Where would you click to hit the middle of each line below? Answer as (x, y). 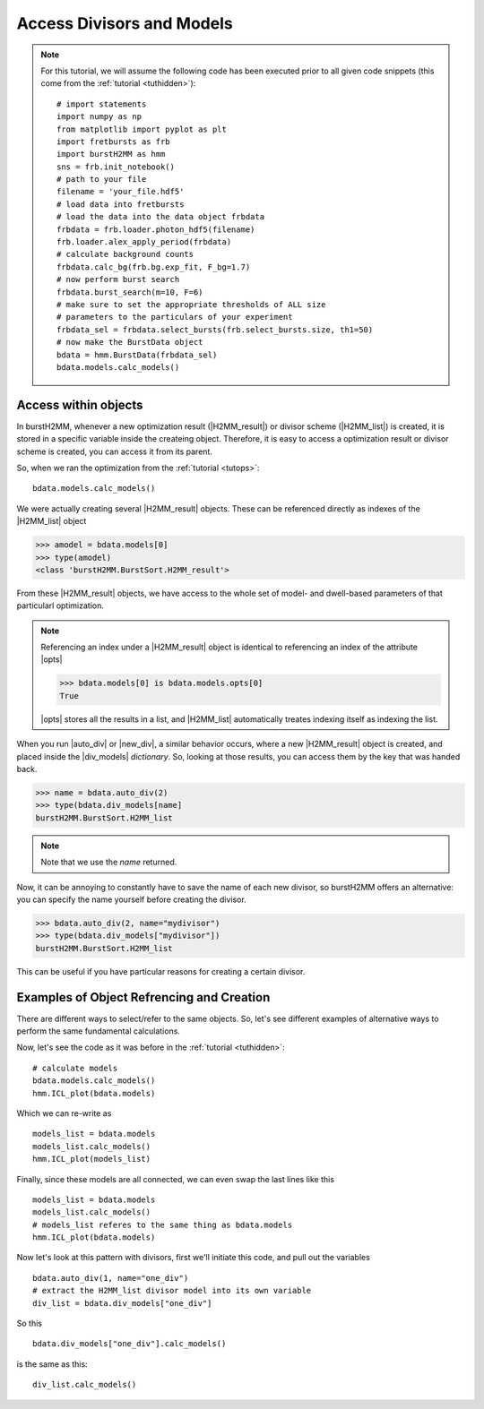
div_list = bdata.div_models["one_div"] (122, 1303)
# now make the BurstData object (130, 342)
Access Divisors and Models (125, 23)
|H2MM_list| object (52, 521)
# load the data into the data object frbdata (160, 217)
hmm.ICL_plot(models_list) (92, 1159)
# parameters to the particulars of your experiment (175, 317)
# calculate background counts (125, 254)
